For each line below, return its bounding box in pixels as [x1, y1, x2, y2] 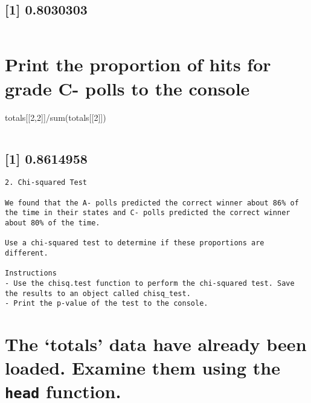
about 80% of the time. [5, 218, 100, 227]
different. [5, 248, 48, 257]
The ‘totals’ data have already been [5, 332, 307, 356]
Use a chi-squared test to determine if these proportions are [5, 239, 265, 248]
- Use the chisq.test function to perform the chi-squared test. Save [5, 279, 295, 288]
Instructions [5, 269, 57, 278]
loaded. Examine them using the [5, 355, 280, 380]
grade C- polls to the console [5, 76, 250, 100]
